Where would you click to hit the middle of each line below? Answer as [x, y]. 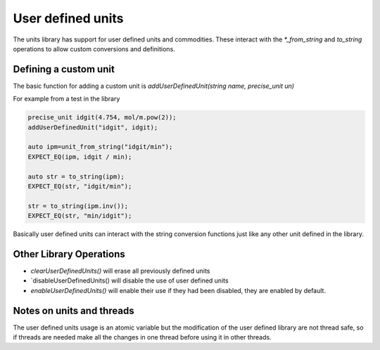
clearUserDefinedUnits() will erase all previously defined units [120, 271]
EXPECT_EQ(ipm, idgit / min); [80, 157]
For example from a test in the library [66, 99]
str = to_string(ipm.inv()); [78, 206]
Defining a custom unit [64, 69]
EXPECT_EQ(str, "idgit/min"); [80, 186]
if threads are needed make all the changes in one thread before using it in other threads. [142, 337]
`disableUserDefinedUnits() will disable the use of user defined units [129, 280]
